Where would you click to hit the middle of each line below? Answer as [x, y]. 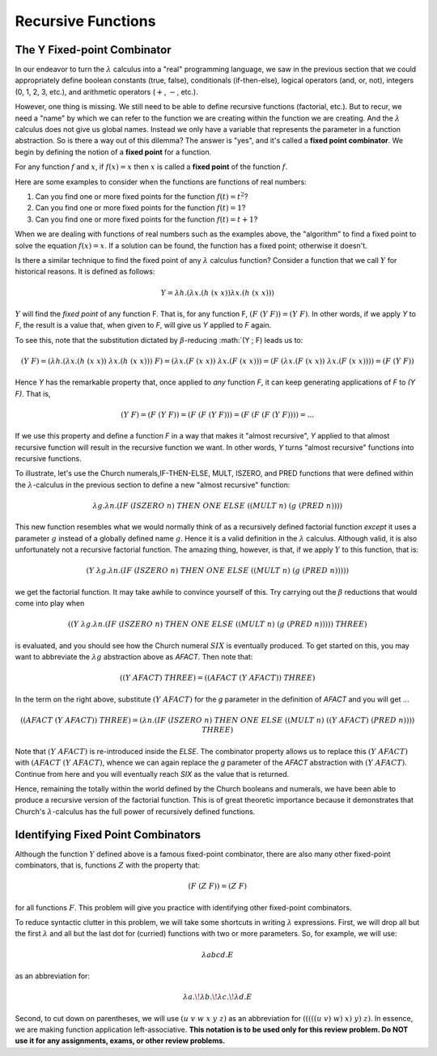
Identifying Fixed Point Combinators [108, 835]
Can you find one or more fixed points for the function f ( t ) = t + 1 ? [146, 219]
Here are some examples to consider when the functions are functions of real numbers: [161, 181]
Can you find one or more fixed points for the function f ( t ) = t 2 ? [142, 196]
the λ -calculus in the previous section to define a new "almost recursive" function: [153, 485]
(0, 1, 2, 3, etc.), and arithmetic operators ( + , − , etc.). [106, 91]
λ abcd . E [217, 954]
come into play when [50, 604]
